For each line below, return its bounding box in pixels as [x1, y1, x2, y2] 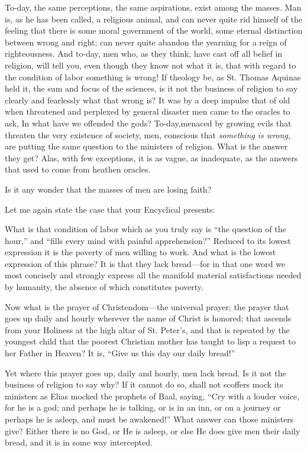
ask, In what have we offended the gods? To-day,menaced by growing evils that [5, 116, 292, 129]
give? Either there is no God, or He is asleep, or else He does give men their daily [5, 424, 300, 437]
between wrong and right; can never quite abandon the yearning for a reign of [5, 35, 287, 48]
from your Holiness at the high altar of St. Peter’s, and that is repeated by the [5, 323, 290, 336]
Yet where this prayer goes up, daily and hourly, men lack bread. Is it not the [5, 366, 286, 379]
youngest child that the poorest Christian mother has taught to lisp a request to [5, 335, 296, 347]
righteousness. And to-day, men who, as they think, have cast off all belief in [5, 47, 283, 60]
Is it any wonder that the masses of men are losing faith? [5, 183, 212, 195]
